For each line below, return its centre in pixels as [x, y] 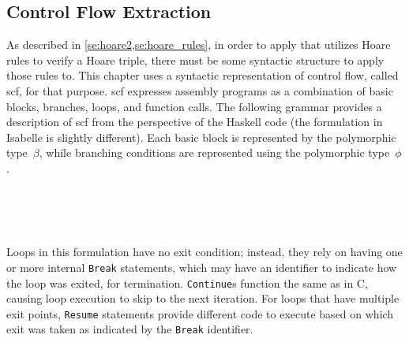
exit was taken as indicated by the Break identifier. [130, 329]
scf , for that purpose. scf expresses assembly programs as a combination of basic [200, 90]
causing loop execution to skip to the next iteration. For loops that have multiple [203, 298]
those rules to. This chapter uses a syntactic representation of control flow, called [203, 75]
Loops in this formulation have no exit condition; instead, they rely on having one [204, 252]
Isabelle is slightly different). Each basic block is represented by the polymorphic [201, 137]
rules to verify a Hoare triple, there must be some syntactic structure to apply [195, 59]
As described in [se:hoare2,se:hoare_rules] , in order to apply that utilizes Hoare [199, 45]
